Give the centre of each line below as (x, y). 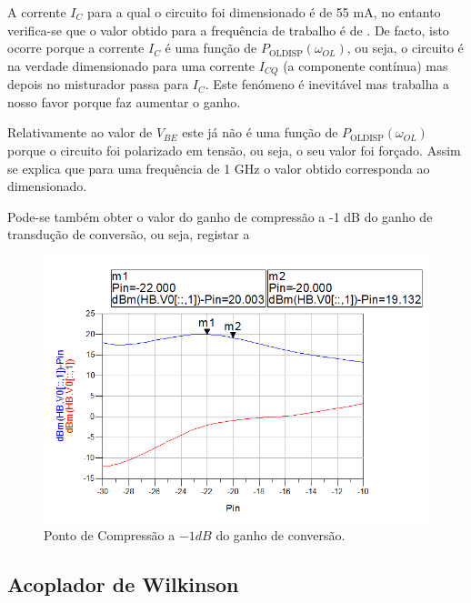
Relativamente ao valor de (80, 132)
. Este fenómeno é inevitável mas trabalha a (327, 84)
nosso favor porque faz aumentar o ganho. (124, 101)
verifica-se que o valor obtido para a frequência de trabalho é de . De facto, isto (228, 30)
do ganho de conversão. (281, 534)
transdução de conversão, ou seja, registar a (129, 234)
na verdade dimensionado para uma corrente (131, 65)
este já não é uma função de (260, 132)
